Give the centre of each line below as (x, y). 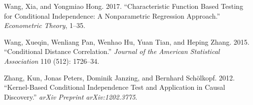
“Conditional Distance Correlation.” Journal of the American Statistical (112, 51)
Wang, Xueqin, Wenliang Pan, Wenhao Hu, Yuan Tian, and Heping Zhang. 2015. (127, 41)
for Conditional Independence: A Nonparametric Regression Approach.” (112, 15)
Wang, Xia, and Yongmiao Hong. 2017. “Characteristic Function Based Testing (124, 6)
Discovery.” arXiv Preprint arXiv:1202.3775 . (71, 96)
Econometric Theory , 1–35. (45, 25)
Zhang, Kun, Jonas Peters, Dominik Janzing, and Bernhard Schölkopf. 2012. (119, 77)
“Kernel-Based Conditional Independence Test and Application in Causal (115, 87)
